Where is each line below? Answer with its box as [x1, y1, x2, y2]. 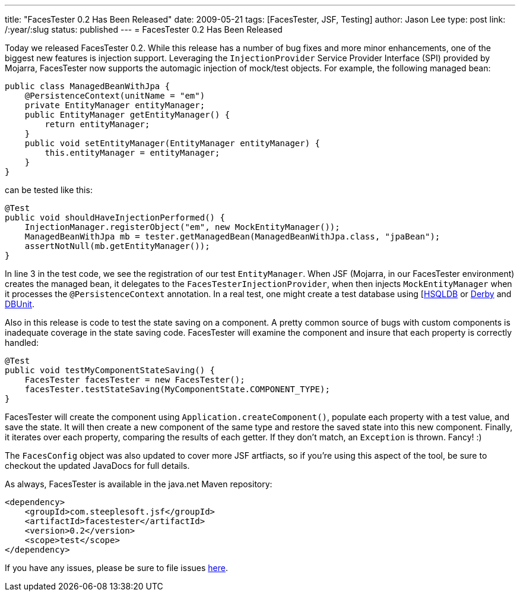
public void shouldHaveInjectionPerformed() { [5, 213, 225, 222]
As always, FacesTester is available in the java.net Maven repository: [5, 479, 272, 489]
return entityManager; [45, 119, 150, 129]
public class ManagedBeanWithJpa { [5, 81, 170, 91]
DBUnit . [5, 299, 34, 309]
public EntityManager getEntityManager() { [24, 110, 230, 119]
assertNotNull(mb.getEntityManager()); [24, 241, 210, 251]
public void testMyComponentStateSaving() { [5, 365, 215, 375]
